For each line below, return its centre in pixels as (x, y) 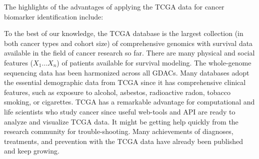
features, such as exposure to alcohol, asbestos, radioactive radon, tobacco (117, 92)
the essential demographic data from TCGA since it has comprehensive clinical (125, 82)
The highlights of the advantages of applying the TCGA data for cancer (114, 6)
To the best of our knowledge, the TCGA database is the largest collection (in (124, 33)
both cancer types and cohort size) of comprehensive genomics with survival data (128, 43)
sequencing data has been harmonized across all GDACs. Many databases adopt (127, 72)
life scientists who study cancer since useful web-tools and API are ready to (120, 111)
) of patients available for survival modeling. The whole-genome (154, 62)
